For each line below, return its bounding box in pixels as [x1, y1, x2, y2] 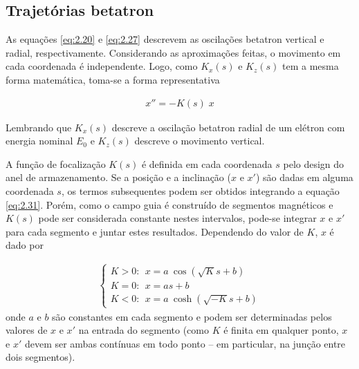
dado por [6, 238, 44, 252]
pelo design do [283, 156, 344, 171]
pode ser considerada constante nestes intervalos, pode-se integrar [38, 211, 317, 225]
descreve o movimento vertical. [134, 133, 265, 148]
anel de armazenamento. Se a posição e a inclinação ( [6, 170, 231, 184]
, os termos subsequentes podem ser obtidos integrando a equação [61, 183, 340, 198]
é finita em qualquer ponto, [223, 323, 339, 337]
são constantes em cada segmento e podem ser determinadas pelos [52, 309, 332, 323]
